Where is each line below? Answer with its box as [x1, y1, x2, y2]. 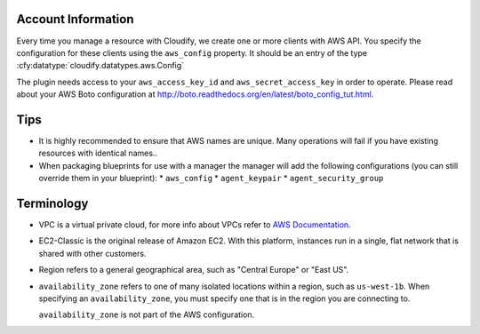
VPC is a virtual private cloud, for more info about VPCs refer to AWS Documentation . [38, 219, 351, 230]
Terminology [16, 195, 89, 211]
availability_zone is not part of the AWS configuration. [38, 309, 255, 320]
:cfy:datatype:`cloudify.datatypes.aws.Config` [16, 60, 185, 71]
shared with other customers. [38, 248, 147, 258]
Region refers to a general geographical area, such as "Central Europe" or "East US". [38, 265, 349, 275]
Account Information [16, 12, 134, 27]
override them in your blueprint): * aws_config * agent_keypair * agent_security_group [38, 173, 384, 184]
